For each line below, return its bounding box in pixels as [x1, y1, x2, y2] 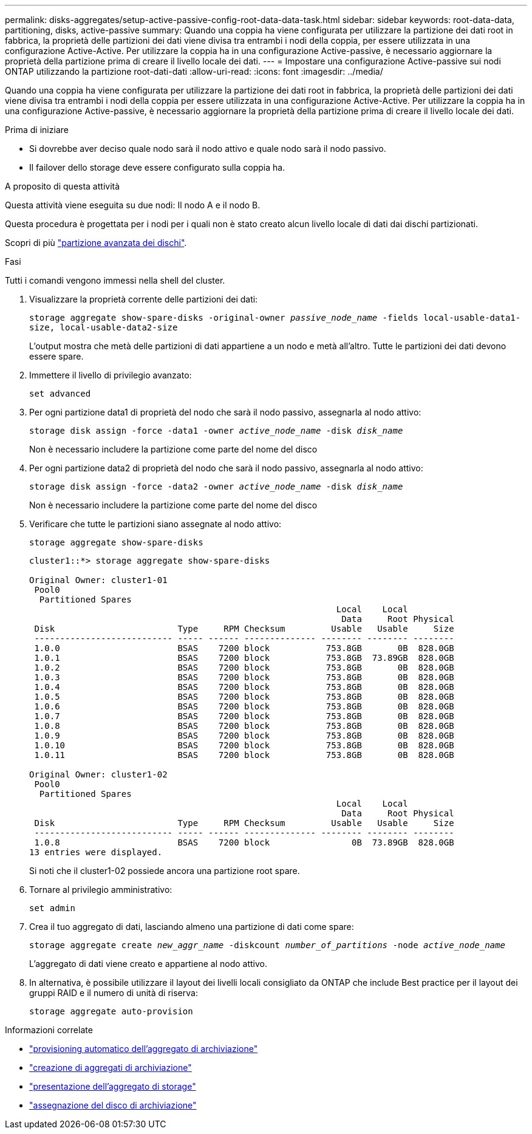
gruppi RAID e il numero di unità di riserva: [29, 988, 198, 998]
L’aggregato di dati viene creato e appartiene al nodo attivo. [29, 958, 267, 969]
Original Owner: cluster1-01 [29, 575, 168, 585]
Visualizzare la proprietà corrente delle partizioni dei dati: [29, 294, 258, 304]
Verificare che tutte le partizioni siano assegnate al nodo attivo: [29, 519, 282, 529]
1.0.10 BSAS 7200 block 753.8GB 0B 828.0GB [34, 740, 454, 750]
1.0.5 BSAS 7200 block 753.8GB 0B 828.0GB [34, 692, 454, 702]
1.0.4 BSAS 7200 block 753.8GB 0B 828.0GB [34, 682, 454, 692]
